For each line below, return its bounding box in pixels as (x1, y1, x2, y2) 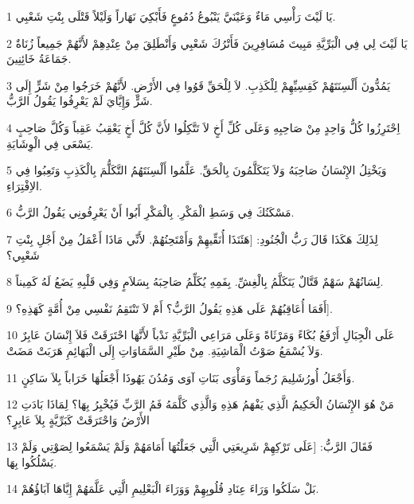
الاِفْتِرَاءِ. (6, 177, 42, 193)
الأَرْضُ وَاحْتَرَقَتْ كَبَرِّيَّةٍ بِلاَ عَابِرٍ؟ (6, 411, 150, 428)
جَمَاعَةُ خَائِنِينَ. (6, 50, 72, 67)
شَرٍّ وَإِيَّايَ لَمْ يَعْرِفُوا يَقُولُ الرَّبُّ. (6, 92, 153, 109)
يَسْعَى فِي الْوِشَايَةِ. (6, 135, 94, 151)
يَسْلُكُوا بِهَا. (6, 453, 57, 470)
